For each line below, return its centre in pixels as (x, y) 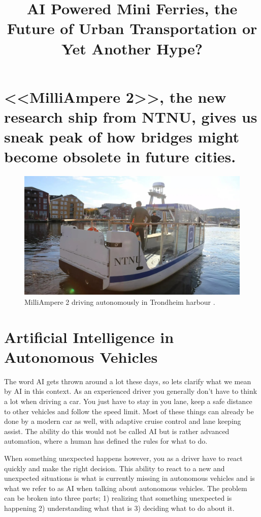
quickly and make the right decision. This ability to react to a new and (115, 468)
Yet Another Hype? (132, 48)
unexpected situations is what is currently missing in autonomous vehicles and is (129, 478)
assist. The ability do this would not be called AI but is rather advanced (117, 431)
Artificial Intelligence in (89, 337)
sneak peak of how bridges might (122, 137)
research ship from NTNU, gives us (131, 116)
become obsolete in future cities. (120, 156)
